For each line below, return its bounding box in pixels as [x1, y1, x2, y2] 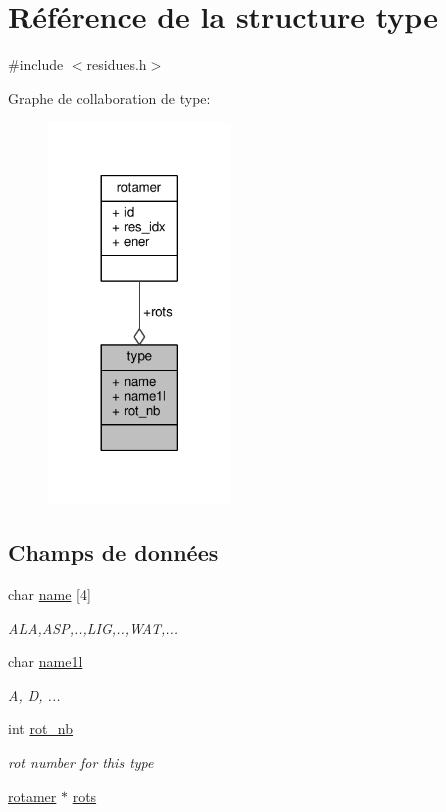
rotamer [8, 785, 57, 806]
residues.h [86, 54, 147, 75]
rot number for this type [8, 751, 154, 772]
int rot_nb [8, 718, 74, 739]
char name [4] [8, 584, 91, 605]
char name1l [8, 651, 83, 672]
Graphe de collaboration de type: [8, 87, 211, 108]
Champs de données [8, 537, 219, 568]
